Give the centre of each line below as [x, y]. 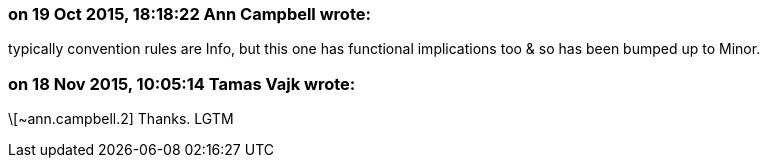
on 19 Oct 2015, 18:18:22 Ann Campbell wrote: [189, 14]
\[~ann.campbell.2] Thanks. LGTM [121, 119]
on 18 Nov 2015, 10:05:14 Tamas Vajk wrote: [182, 83]
